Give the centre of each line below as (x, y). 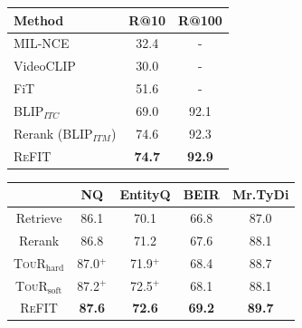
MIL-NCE (42, 43)
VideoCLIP (45, 66)
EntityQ (145, 194)
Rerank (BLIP (53, 133)
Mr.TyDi (260, 194)
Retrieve (39, 217)
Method (39, 19)
